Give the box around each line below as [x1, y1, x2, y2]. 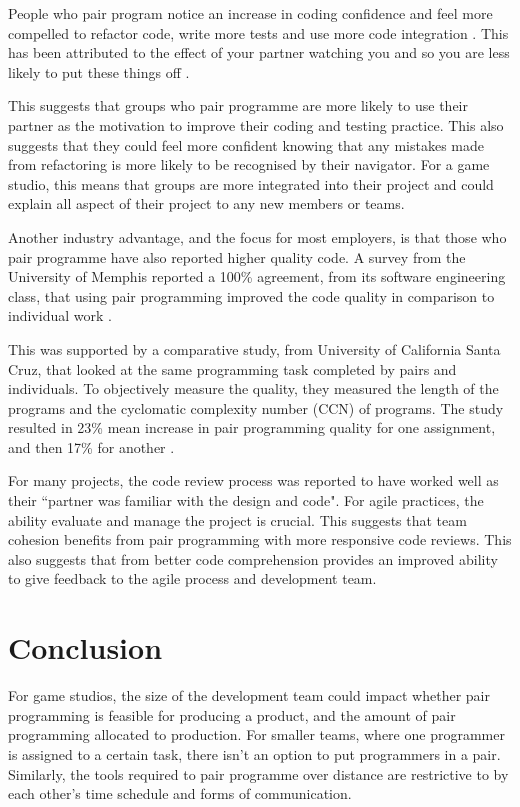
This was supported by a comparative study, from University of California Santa [8, 338, 501, 359]
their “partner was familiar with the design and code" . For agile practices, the [8, 490, 484, 511]
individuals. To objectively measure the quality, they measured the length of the [8, 378, 499, 399]
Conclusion [8, 627, 163, 668]
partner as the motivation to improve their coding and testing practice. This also [8, 114, 504, 135]
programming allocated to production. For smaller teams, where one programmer [8, 724, 505, 745]
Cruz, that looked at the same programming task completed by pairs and [8, 358, 457, 379]
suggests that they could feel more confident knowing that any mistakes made [8, 134, 484, 155]
